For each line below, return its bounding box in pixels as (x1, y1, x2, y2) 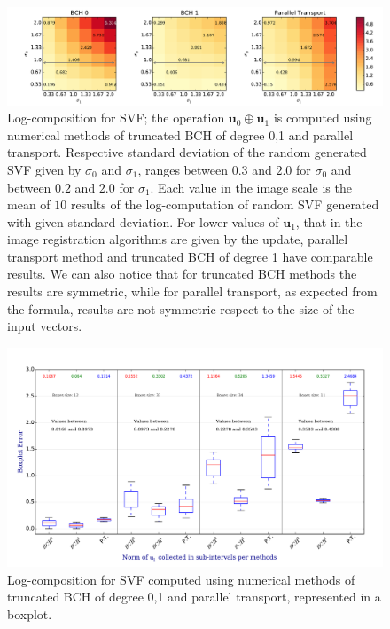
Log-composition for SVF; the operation (7, 108, 225, 127)
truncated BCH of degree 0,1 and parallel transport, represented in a (7, 587, 381, 606)
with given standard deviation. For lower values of (7, 212, 279, 231)
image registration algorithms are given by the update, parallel (7, 230, 348, 248)
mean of (7, 195, 51, 214)
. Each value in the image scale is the (150, 177, 352, 196)
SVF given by (7, 160, 82, 178)
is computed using (273, 108, 372, 127)
